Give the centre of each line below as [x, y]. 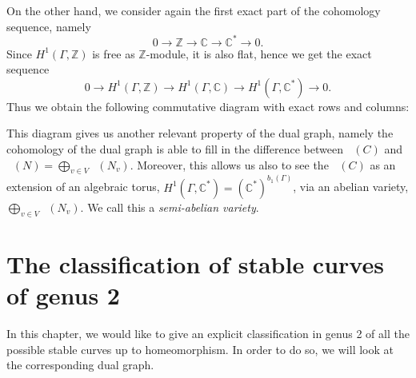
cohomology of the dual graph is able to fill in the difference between [175, 149]
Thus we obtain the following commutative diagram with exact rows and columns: [208, 106]
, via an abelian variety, [351, 187]
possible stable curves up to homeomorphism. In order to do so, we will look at [200, 349]
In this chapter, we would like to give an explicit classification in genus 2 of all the [208, 333]
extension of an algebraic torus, [83, 187]
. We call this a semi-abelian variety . [170, 207]
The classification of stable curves [195, 263]
